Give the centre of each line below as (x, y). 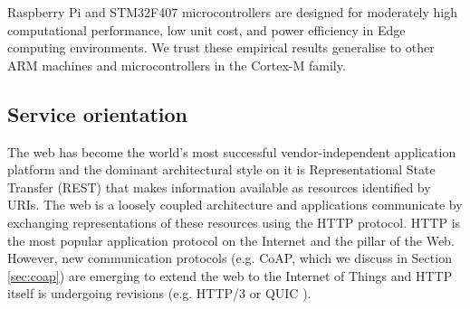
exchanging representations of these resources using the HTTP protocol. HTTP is (234, 222)
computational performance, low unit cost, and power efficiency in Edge (206, 29)
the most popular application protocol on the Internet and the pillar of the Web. (231, 240)
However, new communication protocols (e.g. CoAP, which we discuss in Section (230, 258)
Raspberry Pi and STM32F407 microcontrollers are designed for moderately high (232, 12)
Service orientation (97, 113)
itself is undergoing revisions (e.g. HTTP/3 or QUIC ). (159, 293)
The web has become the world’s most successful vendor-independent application (232, 151)
